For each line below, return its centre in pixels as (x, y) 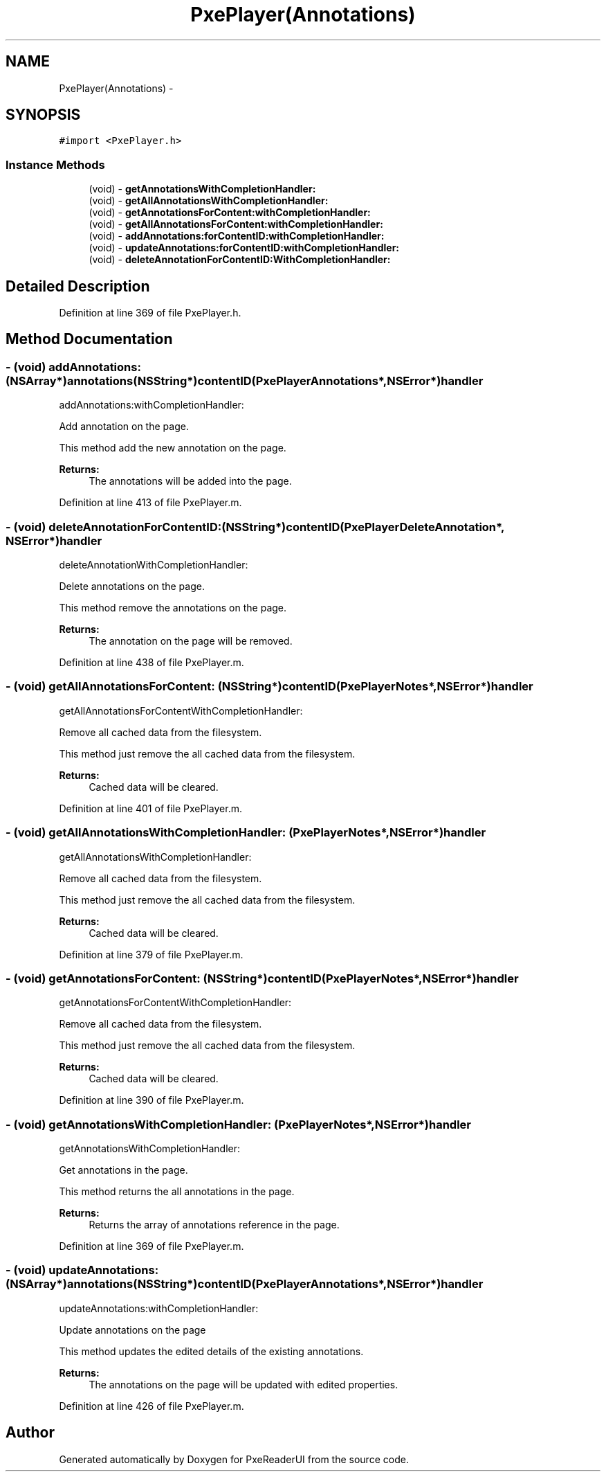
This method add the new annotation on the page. (173, 448)
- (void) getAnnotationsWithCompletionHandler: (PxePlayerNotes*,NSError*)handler (239, 1124)
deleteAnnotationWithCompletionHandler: (154, 565)
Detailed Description (78, 286)
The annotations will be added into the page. (190, 481)
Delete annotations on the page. (132, 586)
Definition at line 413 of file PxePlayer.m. (150, 503)
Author (30, 1433)
